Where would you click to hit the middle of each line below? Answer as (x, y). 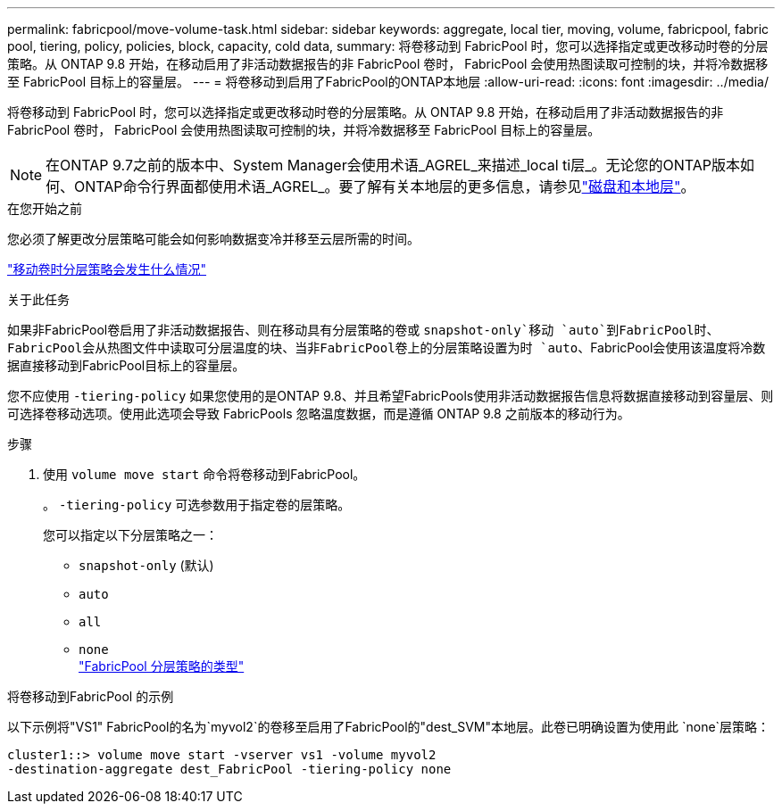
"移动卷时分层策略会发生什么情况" (107, 269)
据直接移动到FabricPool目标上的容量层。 (126, 365)
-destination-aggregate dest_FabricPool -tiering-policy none (229, 769)
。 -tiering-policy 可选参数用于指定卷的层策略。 (197, 505)
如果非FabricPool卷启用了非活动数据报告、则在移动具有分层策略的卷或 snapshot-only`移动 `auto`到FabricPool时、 (363, 330)
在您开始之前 (45, 208)
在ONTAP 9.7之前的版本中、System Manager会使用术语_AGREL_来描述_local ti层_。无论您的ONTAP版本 (393, 165)
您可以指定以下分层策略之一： (130, 535)
